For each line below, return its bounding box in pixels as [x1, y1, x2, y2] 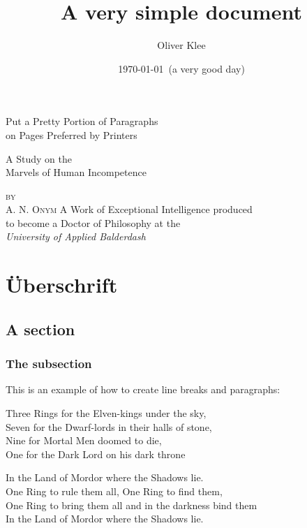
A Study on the [6, 151, 72, 166]
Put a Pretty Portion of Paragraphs [6, 114, 158, 129]
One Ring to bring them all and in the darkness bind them [6, 497, 257, 512]
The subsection [6, 355, 92, 372]
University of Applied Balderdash [6, 229, 146, 244]
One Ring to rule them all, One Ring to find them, [6, 484, 223, 498]
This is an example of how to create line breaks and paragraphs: [6, 382, 280, 397]
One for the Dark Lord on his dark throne [6, 446, 186, 461]
